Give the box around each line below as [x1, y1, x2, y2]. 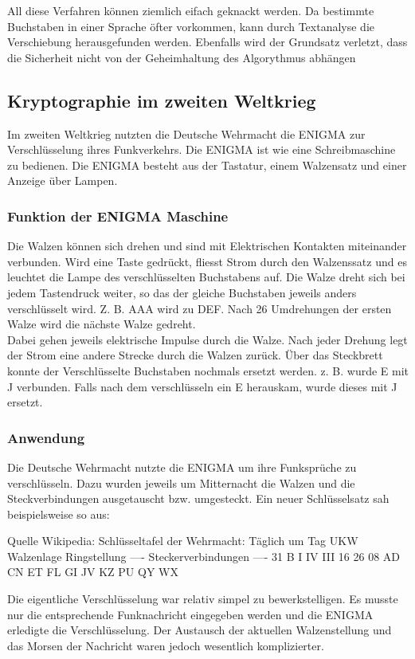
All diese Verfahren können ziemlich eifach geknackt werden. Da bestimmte [7, 2, 374, 18]
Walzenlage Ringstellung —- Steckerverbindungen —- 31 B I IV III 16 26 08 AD [7, 547, 401, 564]
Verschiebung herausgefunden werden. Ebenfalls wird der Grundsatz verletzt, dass [7, 33, 408, 50]
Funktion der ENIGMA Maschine [7, 206, 229, 226]
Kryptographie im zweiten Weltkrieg [7, 88, 316, 112]
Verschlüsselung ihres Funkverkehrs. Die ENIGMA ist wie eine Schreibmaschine [7, 141, 396, 158]
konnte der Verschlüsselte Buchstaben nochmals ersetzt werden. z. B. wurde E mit [7, 362, 409, 379]
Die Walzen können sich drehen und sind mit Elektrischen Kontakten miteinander [7, 237, 407, 254]
